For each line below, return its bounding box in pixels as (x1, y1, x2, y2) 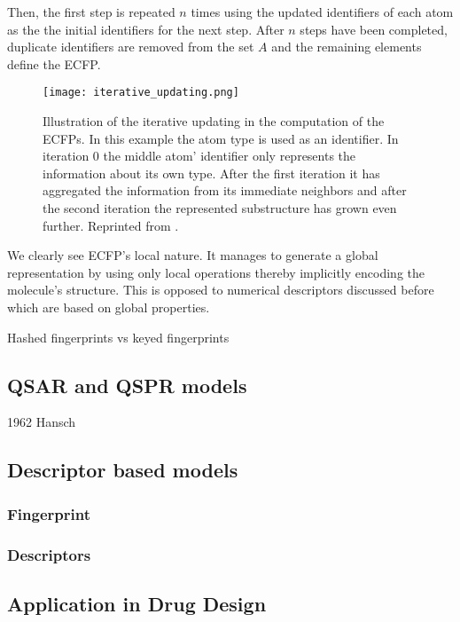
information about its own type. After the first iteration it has (43, 163, 380, 182)
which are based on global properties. (7, 297, 210, 316)
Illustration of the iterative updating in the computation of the (43, 112, 385, 130)
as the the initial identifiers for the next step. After (7, 20, 285, 38)
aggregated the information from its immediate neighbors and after (43, 181, 407, 200)
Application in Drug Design (7, 589, 267, 617)
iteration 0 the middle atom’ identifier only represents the (43, 146, 356, 165)
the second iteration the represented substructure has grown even (43, 199, 397, 217)
